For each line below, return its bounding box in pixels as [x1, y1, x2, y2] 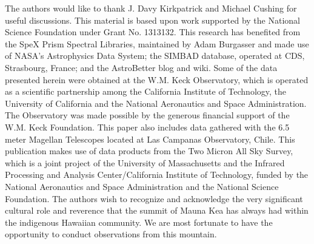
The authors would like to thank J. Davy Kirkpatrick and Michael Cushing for [5, 2, 297, 14]
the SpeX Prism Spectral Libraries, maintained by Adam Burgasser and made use [5, 37, 309, 50]
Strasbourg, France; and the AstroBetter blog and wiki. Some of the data [5, 61, 278, 73]
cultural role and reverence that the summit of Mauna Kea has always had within [5, 204, 309, 217]
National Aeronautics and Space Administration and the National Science [5, 180, 279, 192]
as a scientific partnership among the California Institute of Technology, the [5, 85, 287, 98]
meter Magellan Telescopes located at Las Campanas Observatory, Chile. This [5, 132, 295, 145]
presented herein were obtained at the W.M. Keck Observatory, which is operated [5, 73, 309, 86]
